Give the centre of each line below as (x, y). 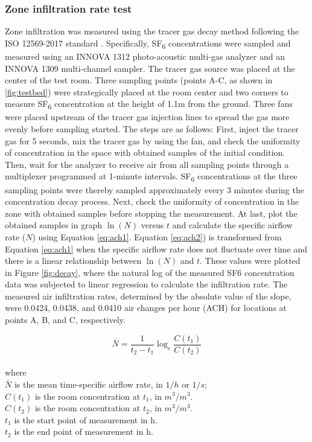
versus (152, 225)
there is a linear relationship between (73, 261)
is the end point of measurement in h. (84, 431)
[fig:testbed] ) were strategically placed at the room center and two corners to (147, 91)
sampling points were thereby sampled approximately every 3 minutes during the (154, 189)
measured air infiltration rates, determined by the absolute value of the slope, (148, 296)
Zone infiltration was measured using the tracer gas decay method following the (152, 31)
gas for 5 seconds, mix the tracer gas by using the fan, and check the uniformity (153, 140)
